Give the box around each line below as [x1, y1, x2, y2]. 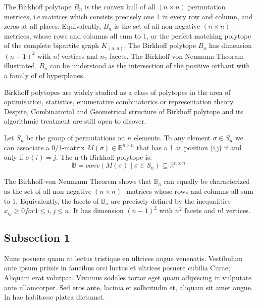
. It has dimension [69, 205, 124, 216]
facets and [184, 205, 215, 216]
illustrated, [4, 60, 37, 71]
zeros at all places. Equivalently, [4, 21, 101, 31]
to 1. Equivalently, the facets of [4, 195, 99, 206]
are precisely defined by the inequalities [111, 195, 231, 206]
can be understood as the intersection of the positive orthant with [50, 60, 250, 71]
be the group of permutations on [26, 132, 125, 143]
